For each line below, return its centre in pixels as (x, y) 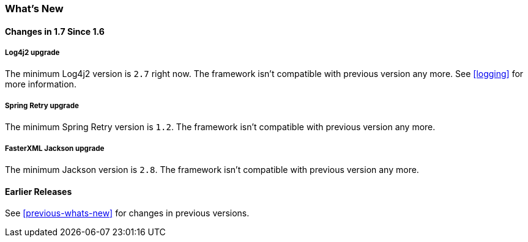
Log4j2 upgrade (32, 53)
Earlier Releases (39, 191)
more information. (41, 84)
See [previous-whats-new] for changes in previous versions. (127, 213)
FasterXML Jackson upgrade (55, 148)
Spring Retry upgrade (42, 105)
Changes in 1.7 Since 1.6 (55, 31)
